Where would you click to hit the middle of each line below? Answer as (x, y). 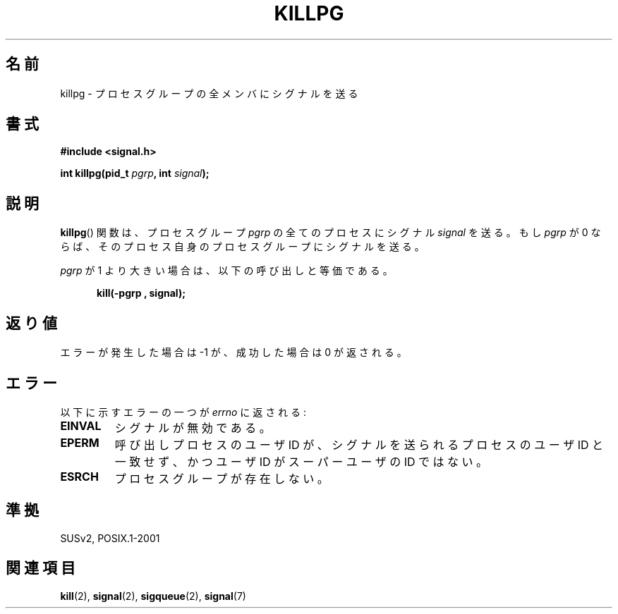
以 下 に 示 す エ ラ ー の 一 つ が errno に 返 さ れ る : (183, 412)
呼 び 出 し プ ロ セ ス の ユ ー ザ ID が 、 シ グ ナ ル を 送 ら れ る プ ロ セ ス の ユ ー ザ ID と (359, 444)
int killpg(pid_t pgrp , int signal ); (135, 173)
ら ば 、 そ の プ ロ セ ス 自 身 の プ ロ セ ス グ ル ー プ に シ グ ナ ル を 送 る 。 (242, 247)
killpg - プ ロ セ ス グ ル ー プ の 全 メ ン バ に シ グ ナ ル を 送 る (209, 93)
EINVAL (81, 425)
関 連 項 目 (41, 568)
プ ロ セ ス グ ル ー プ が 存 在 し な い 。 (222, 478)
